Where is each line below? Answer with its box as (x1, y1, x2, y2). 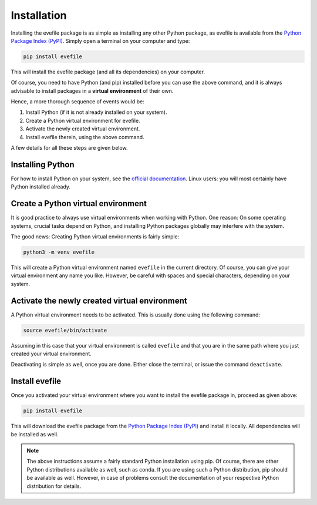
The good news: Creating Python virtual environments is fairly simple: (11, 233, 180, 240)
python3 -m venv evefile (23, 249, 95, 255)
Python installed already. (11, 183, 70, 190)
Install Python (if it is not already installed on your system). (25, 109, 167, 116)
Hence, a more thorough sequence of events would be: (11, 98, 145, 105)
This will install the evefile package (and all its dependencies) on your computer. (11, 68, 205, 75)
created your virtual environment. (11, 350, 92, 358)
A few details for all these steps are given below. (11, 144, 129, 151)
